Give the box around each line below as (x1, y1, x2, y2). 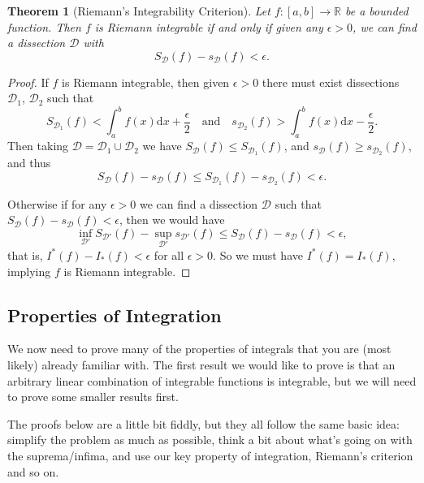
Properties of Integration (7, 302, 222, 327)
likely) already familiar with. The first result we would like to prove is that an (7, 356, 396, 373)
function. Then (7, 18, 81, 35)
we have (142, 137, 182, 154)
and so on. (7, 463, 59, 480)
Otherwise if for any (7, 195, 107, 212)
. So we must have (213, 246, 303, 263)
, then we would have (119, 211, 225, 228)
